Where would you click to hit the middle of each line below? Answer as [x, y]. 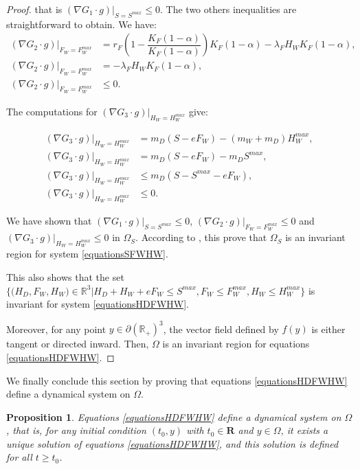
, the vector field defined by [221, 329]
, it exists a [304, 430]
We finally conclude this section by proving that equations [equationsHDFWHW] [177, 380]
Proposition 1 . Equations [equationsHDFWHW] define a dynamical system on [174, 416]
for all [19, 457]
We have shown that [49, 221]
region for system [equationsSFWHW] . [87, 254]
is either [328, 329]
